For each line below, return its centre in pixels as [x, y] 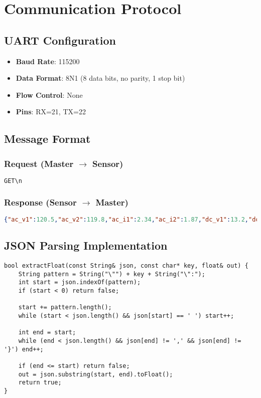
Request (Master [39, 163]
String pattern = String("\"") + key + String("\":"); [112, 274]
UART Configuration [60, 40]
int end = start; [47, 333]
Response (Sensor [40, 202]
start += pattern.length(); [65, 308]
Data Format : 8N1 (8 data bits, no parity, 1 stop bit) [100, 78]
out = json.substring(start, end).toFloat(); [96, 374]
